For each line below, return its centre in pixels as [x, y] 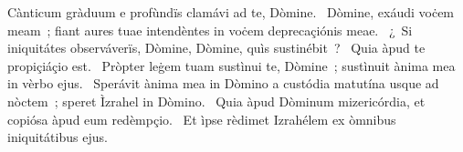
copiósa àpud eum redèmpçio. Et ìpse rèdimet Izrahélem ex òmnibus [202, 119]
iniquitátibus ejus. [58, 137]
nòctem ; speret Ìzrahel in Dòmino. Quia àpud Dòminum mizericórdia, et [216, 101]
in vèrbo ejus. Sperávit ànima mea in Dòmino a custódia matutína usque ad [223, 83]
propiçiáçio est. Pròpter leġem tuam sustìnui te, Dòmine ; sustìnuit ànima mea [231, 65]
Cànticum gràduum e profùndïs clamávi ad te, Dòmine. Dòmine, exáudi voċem [231, 12]
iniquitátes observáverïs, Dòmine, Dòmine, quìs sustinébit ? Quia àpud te [216, 48]
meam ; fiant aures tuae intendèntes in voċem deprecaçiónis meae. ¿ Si [210, 30]
